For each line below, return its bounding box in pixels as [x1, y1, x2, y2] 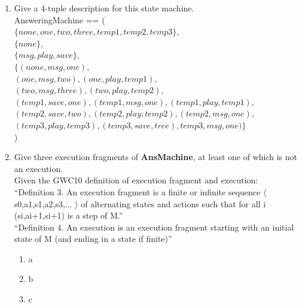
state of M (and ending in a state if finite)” [14, 232, 172, 245]
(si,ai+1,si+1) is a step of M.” [14, 209, 123, 222]
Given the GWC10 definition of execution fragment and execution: [14, 174, 258, 186]
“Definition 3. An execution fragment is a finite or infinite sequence [14, 185, 261, 198]
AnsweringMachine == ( [14, 13, 105, 26]
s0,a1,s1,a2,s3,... [14, 197, 72, 210]
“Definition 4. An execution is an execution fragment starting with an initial [14, 220, 294, 233]
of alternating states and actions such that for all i [81, 197, 266, 210]
